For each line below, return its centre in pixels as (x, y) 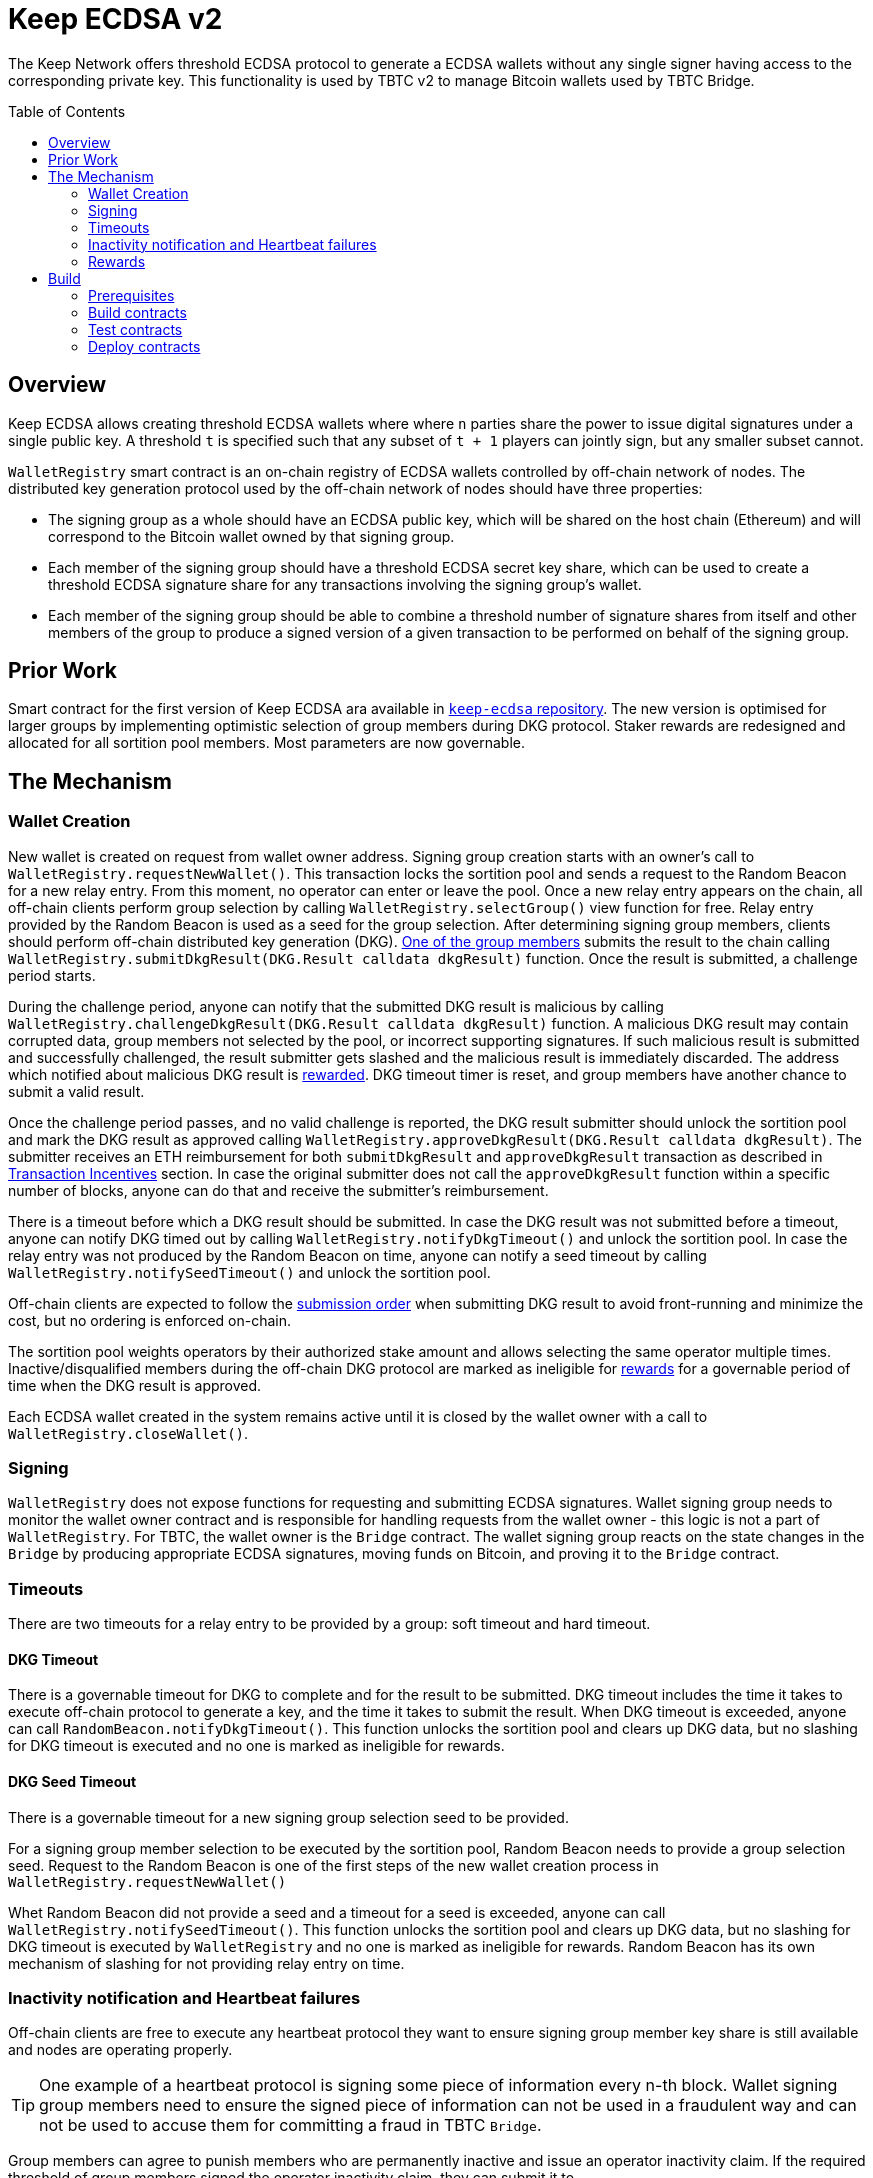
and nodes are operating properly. (120, 2050)
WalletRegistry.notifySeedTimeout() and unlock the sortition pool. (249, 1272)
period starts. (52, 975)
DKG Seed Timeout (72, 1781)
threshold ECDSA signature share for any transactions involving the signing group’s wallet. (345, 584)
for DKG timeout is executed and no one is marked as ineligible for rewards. (256, 1746)
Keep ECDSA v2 (115, 19)
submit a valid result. (76, 1091)
